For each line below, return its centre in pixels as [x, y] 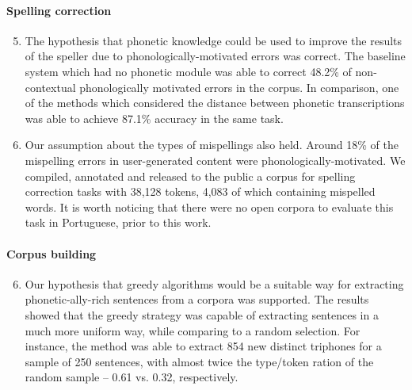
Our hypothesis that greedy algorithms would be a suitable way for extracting [214, 283]
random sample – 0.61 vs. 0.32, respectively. [132, 377]
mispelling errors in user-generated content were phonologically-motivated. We [215, 160]
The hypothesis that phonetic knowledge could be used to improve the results [214, 40]
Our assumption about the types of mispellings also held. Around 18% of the [212, 145]
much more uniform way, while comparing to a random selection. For [193, 330]
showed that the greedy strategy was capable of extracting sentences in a [202, 314]
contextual [50, 87]
